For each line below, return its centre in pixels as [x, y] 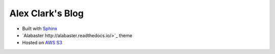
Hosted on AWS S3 [42, 43]
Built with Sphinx [40, 29]
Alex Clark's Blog [47, 13]
